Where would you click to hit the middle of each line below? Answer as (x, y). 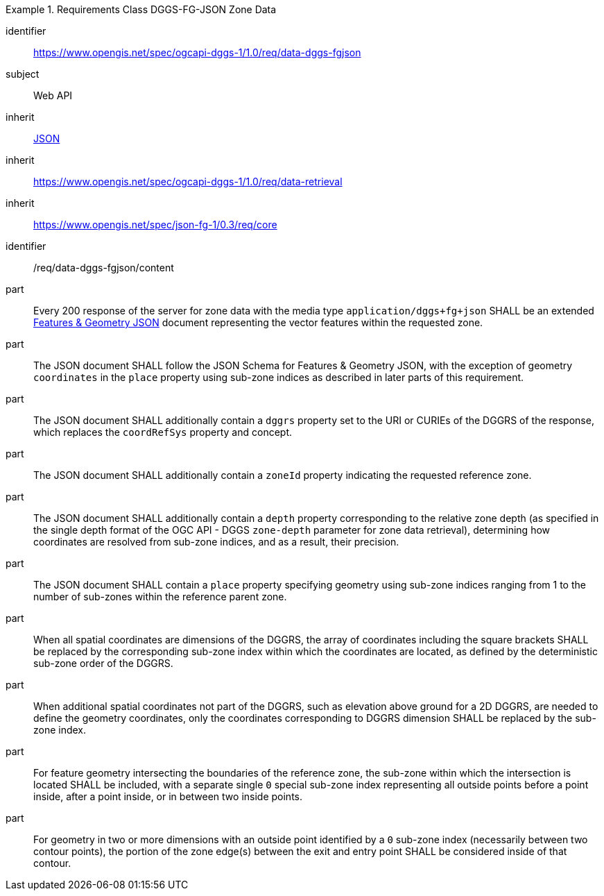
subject (23, 74)
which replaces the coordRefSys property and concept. (163, 432)
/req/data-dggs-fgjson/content (104, 268)
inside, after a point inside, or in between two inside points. (168, 796)
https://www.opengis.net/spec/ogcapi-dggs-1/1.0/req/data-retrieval (188, 181)
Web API (53, 95)
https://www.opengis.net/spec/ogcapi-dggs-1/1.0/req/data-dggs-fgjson (197, 52)
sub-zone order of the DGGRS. (103, 663)
